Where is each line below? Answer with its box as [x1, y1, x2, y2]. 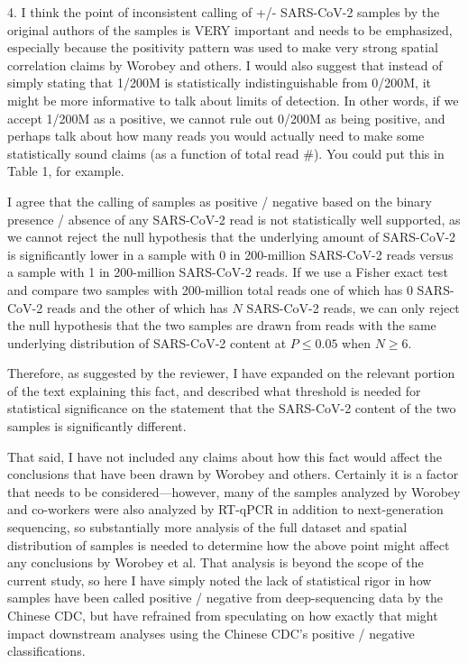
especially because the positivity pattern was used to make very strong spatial [7, 38, 438, 57]
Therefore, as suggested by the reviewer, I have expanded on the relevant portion [7, 364, 455, 382]
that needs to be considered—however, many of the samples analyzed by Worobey [7, 482, 461, 501]
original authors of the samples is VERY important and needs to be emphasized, [7, 20, 453, 39]
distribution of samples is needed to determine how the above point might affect [7, 535, 450, 554]
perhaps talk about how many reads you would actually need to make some [7, 126, 425, 145]
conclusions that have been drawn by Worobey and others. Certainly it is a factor [7, 465, 459, 483]
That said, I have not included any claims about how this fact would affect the [7, 447, 443, 465]
